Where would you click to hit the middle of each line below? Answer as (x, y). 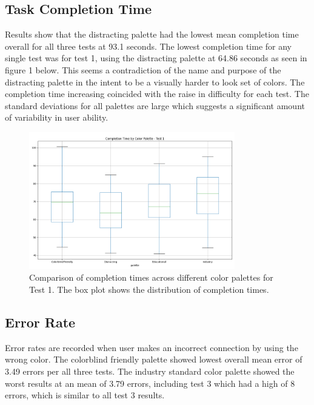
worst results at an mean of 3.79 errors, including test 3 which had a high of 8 (150, 383)
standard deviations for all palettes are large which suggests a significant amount (155, 105)
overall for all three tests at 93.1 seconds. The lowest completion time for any (148, 46)
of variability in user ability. (57, 117)
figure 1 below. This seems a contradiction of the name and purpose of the (143, 69)
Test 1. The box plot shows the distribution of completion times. (149, 290)
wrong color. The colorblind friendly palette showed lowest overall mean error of (154, 359)
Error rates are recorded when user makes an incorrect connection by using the (152, 347)
